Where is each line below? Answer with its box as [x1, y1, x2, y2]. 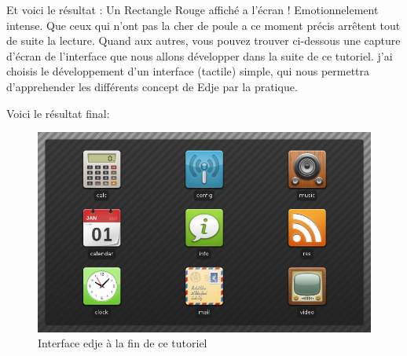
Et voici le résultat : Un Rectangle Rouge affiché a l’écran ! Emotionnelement [6, 2, 379, 17]
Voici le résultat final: [6, 105, 110, 121]
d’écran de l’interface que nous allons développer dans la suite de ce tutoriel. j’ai [6, 47, 393, 64]
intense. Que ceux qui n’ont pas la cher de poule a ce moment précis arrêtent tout [6, 17, 401, 33]
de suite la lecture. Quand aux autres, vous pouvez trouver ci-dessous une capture [6, 32, 401, 49]
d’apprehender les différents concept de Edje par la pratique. [6, 78, 298, 94]
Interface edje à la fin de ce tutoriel [38, 335, 207, 351]
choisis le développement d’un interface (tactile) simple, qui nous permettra [6, 63, 370, 79]
